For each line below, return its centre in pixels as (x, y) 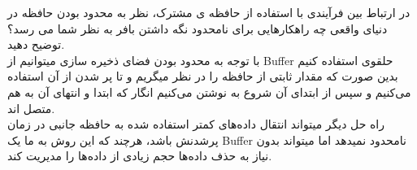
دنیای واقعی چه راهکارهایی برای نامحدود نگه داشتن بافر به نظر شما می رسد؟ (198, 28)
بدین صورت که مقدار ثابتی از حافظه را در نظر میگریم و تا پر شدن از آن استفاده (203, 76)
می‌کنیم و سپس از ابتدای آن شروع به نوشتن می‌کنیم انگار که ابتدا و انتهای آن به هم (209, 92)
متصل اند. (31, 108)
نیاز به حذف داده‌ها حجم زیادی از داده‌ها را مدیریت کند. (140, 156)
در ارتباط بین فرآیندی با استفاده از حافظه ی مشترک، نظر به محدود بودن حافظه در (209, 12)
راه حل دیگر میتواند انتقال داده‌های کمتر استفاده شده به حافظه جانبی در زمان (196, 124)
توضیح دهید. (36, 44)
